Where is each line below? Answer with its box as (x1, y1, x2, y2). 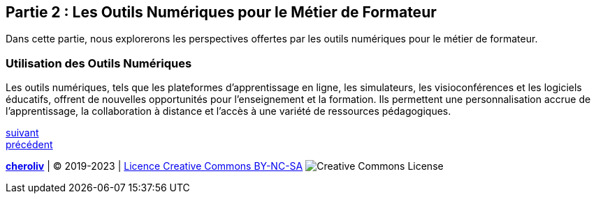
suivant (6, 127, 39, 139)
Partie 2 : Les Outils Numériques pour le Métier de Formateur (6, 3, 437, 21)
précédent (6, 138, 53, 151)
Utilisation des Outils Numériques (6, 56, 192, 70)
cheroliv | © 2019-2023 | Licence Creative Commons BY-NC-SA (6, 160, 303, 173)
